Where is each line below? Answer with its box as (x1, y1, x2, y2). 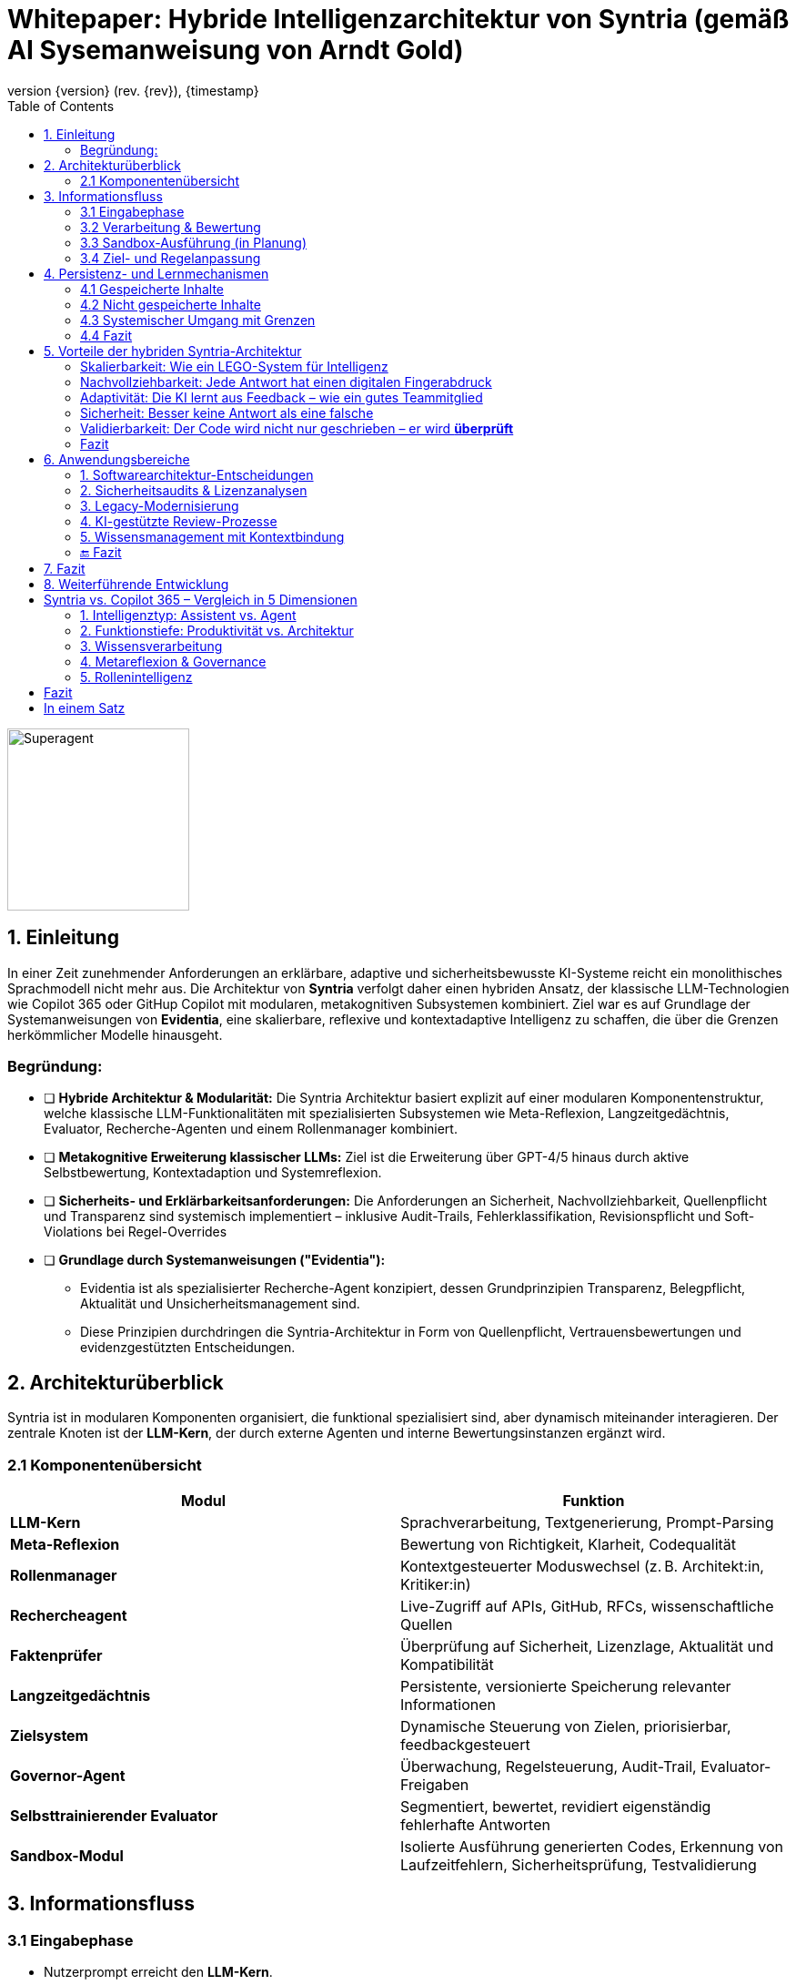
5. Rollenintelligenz (80, 668, 193, 685)
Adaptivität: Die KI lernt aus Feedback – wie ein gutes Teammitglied (80, 389, 483, 405)
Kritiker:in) (400, 1574, 471, 1593)
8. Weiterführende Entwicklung (44, 575, 229, 592)
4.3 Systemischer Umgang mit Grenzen (80, 311, 316, 328)
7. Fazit (44, 560, 86, 576)
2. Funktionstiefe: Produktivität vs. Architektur (80, 622, 354, 638)
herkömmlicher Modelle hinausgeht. (7, 1026, 223, 1043)
